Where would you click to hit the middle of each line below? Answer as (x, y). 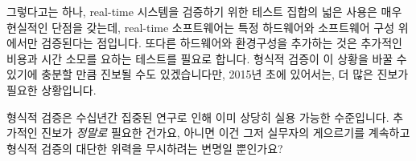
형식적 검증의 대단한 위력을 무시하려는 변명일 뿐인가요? (145, 148)
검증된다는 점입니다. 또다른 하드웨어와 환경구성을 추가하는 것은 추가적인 (222, 43)
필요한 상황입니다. (51, 89)
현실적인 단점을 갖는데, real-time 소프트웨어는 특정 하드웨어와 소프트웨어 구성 (201, 27)
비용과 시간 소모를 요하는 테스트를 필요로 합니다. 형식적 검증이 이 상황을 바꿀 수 (207, 58)
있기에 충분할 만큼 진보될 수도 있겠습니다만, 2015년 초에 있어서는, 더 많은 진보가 (208, 74)
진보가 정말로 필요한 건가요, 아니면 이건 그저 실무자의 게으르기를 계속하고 (226, 133)
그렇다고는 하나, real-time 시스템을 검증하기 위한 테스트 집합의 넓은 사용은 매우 (204, 11)
